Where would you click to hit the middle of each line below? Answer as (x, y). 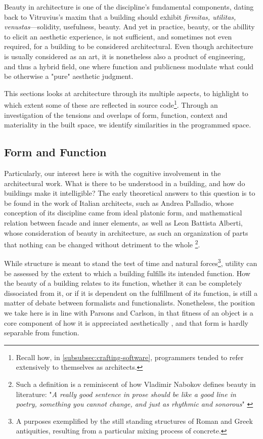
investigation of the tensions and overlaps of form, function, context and (116, 115)
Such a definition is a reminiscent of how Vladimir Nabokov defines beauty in (136, 384)
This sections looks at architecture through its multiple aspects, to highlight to (126, 93)
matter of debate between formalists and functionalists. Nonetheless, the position (130, 303)
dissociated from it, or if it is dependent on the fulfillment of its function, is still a (131, 293)
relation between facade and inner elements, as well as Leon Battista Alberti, (123, 222)
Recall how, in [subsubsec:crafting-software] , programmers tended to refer (130, 357)
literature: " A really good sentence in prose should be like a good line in (126, 394)
